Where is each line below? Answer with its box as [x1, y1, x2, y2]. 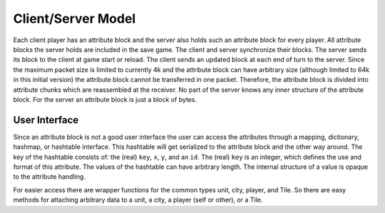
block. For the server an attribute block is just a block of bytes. [13, 95, 197, 103]
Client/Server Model [13, 11, 136, 26]
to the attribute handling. [13, 172, 86, 181]
